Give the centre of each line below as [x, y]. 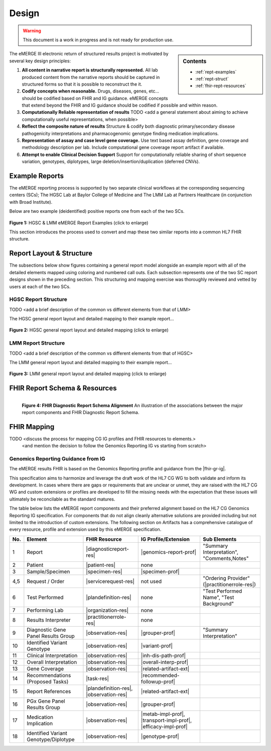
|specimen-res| [104, 571]
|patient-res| [101, 565]
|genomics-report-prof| [169, 552]
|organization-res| [107, 610]
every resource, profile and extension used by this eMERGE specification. [85, 529]
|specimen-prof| [160, 571]
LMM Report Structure [37, 343]
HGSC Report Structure [38, 299]
